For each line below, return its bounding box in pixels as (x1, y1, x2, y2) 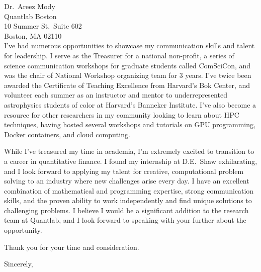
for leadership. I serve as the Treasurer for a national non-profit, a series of (4, 50, 234, 60)
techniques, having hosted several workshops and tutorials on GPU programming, (4, 119, 255, 130)
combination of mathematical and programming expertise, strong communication (4, 185, 254, 196)
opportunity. (4, 225, 42, 235)
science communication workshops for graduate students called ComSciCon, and (4, 60, 251, 70)
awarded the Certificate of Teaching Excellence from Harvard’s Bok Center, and (4, 79, 250, 90)
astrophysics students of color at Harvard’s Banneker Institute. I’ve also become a (4, 99, 256, 110)
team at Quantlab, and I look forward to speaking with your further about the (4, 215, 246, 225)
